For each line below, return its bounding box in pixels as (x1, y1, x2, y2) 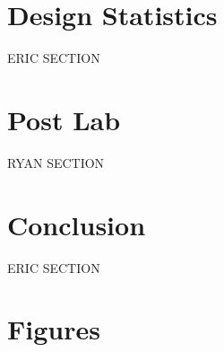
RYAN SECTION (7, 153, 105, 172)
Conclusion (7, 206, 146, 242)
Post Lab (7, 101, 121, 137)
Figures (7, 311, 100, 348)
